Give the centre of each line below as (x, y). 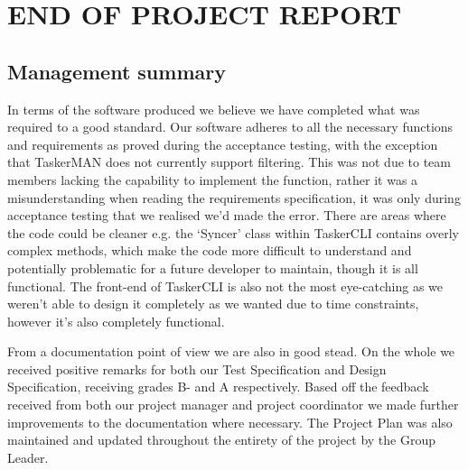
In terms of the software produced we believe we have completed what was (214, 109)
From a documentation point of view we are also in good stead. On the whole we (231, 351)
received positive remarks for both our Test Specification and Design (197, 369)
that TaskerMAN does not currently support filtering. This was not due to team (229, 162)
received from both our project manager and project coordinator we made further (233, 405)
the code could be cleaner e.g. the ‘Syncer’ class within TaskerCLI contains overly (233, 232)
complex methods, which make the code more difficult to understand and (210, 250)
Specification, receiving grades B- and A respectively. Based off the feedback (218, 387)
